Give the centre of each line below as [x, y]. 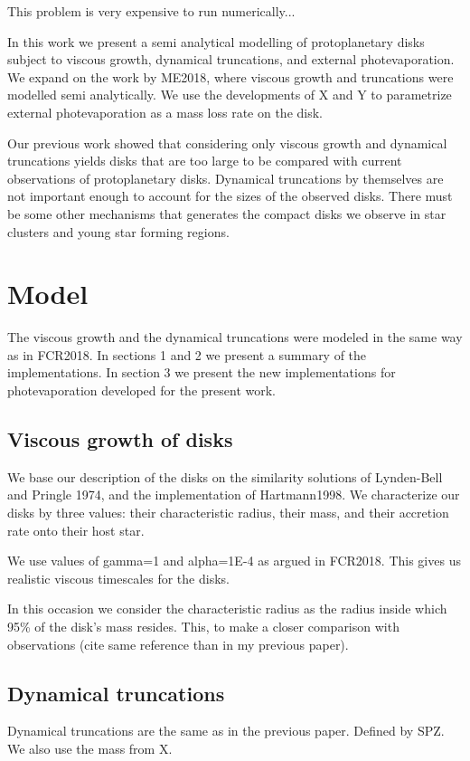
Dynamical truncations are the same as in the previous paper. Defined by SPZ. [226, 731]
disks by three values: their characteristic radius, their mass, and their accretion [228, 513]
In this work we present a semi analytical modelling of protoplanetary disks [216, 41]
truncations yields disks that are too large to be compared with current [205, 161]
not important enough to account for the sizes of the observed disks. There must [230, 196]
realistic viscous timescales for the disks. [118, 578]
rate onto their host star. [76, 530]
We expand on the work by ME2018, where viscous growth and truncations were [230, 76]
